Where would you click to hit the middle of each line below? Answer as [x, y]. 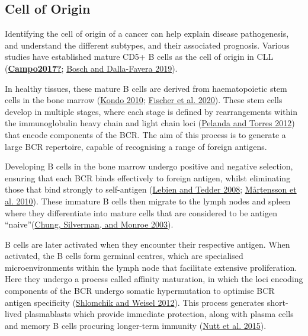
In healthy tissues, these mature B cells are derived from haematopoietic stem [146, 88]
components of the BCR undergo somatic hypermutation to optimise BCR [140, 291]
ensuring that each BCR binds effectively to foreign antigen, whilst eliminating [148, 177]
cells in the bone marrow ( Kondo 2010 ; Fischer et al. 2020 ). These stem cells [144, 100]
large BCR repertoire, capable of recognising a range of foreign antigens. [136, 146]
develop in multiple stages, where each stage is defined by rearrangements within [151, 111]
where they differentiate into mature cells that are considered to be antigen [141, 212]
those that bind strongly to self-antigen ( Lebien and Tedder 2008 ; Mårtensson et [151, 189]
